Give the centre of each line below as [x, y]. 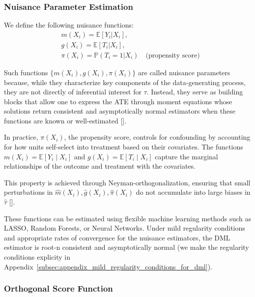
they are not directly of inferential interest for [73, 92]
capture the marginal [186, 156]
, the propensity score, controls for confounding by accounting [157, 137]
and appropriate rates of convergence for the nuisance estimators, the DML [117, 237]
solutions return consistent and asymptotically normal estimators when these [120, 111]
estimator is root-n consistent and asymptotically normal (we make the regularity [127, 247]
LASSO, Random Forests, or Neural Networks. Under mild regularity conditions [125, 228]
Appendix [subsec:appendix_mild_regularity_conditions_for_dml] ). [108, 266]
